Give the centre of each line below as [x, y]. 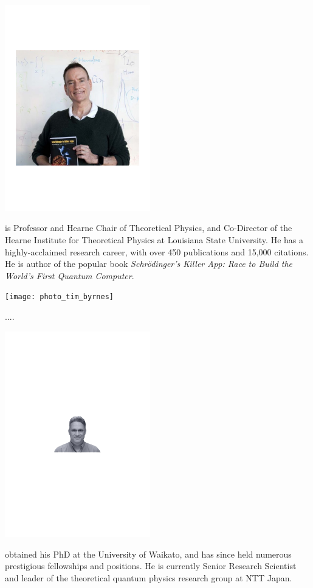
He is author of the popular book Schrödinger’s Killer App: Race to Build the [149, 264]
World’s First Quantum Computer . [70, 275]
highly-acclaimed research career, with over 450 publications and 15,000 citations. [157, 251]
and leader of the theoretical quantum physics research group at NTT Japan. [149, 578]
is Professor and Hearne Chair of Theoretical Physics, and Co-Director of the [149, 228]
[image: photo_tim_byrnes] [59, 297]
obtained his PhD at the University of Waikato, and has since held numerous [148, 554]
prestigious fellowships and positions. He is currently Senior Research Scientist [151, 566]
